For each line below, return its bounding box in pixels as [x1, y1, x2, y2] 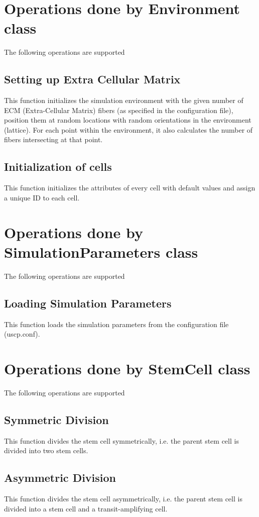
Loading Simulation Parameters [4, 295, 172, 311]
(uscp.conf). [4, 329, 40, 339]
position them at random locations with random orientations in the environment [4, 115, 251, 125]
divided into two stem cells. [4, 445, 88, 456]
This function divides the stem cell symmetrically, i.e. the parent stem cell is [4, 435, 239, 446]
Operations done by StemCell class [4, 358, 250, 378]
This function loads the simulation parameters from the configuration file [4, 319, 229, 329]
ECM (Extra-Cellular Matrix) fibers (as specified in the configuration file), [4, 105, 233, 115]
